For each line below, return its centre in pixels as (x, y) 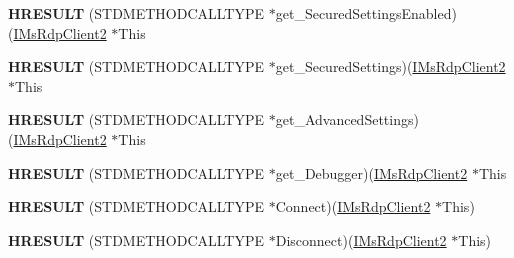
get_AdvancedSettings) (347, 119)
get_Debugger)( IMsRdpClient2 (371, 172)
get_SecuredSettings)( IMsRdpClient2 (390, 66)
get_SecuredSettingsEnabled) (366, 13)
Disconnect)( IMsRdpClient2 (361, 239)
